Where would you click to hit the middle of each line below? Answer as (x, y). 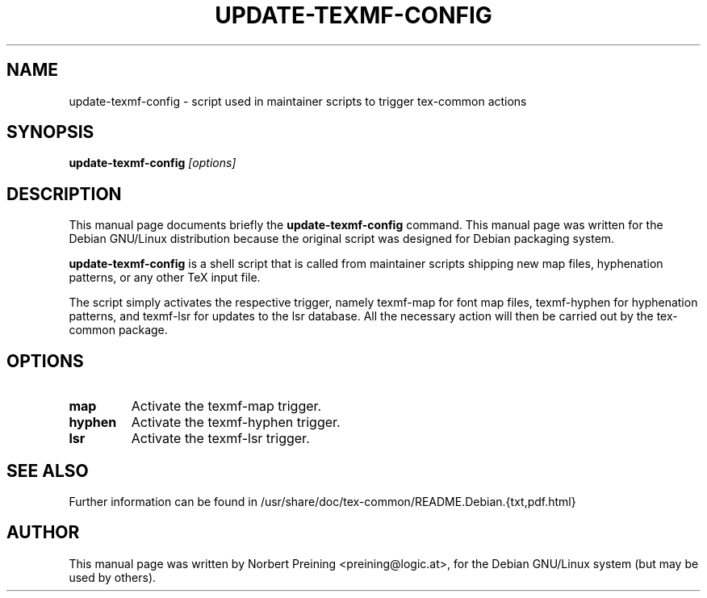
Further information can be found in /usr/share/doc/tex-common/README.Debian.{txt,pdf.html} (322, 501)
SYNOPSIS (50, 132)
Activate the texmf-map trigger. (226, 406)
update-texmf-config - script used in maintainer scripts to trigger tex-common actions (298, 101)
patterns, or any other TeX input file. (165, 278)
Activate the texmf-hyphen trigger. (236, 422)
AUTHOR (43, 533)
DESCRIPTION (64, 194)
